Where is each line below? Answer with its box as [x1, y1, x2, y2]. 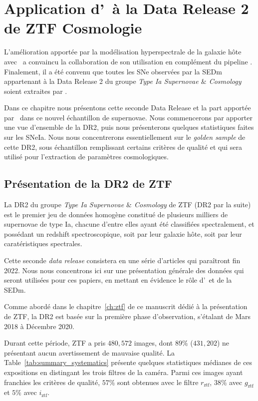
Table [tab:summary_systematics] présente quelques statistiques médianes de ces [4, 357, 253, 368]
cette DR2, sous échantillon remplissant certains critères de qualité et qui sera [4, 141, 243, 152]
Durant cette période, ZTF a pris [4, 338, 106, 348]
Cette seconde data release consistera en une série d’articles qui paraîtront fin [4, 255, 241, 266]
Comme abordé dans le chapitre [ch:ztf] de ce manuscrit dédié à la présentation [4, 301, 248, 312]
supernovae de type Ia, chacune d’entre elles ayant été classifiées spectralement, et [4, 219, 255, 229]
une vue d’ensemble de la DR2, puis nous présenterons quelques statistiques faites [4, 122, 254, 132]
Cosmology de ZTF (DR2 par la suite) [134, 199, 251, 210]
